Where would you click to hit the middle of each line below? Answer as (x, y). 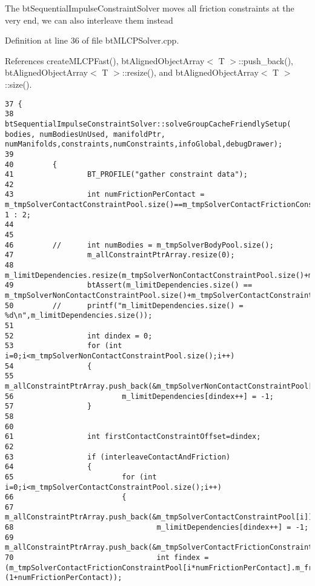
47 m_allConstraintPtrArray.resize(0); (120, 255)
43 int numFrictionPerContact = (105, 195)
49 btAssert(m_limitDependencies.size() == (129, 285)
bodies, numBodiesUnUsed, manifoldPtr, (85, 134)
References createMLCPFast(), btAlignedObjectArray (105, 60)
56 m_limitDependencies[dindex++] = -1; (139, 396)
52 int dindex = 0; (79, 336)
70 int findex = (107, 558)
